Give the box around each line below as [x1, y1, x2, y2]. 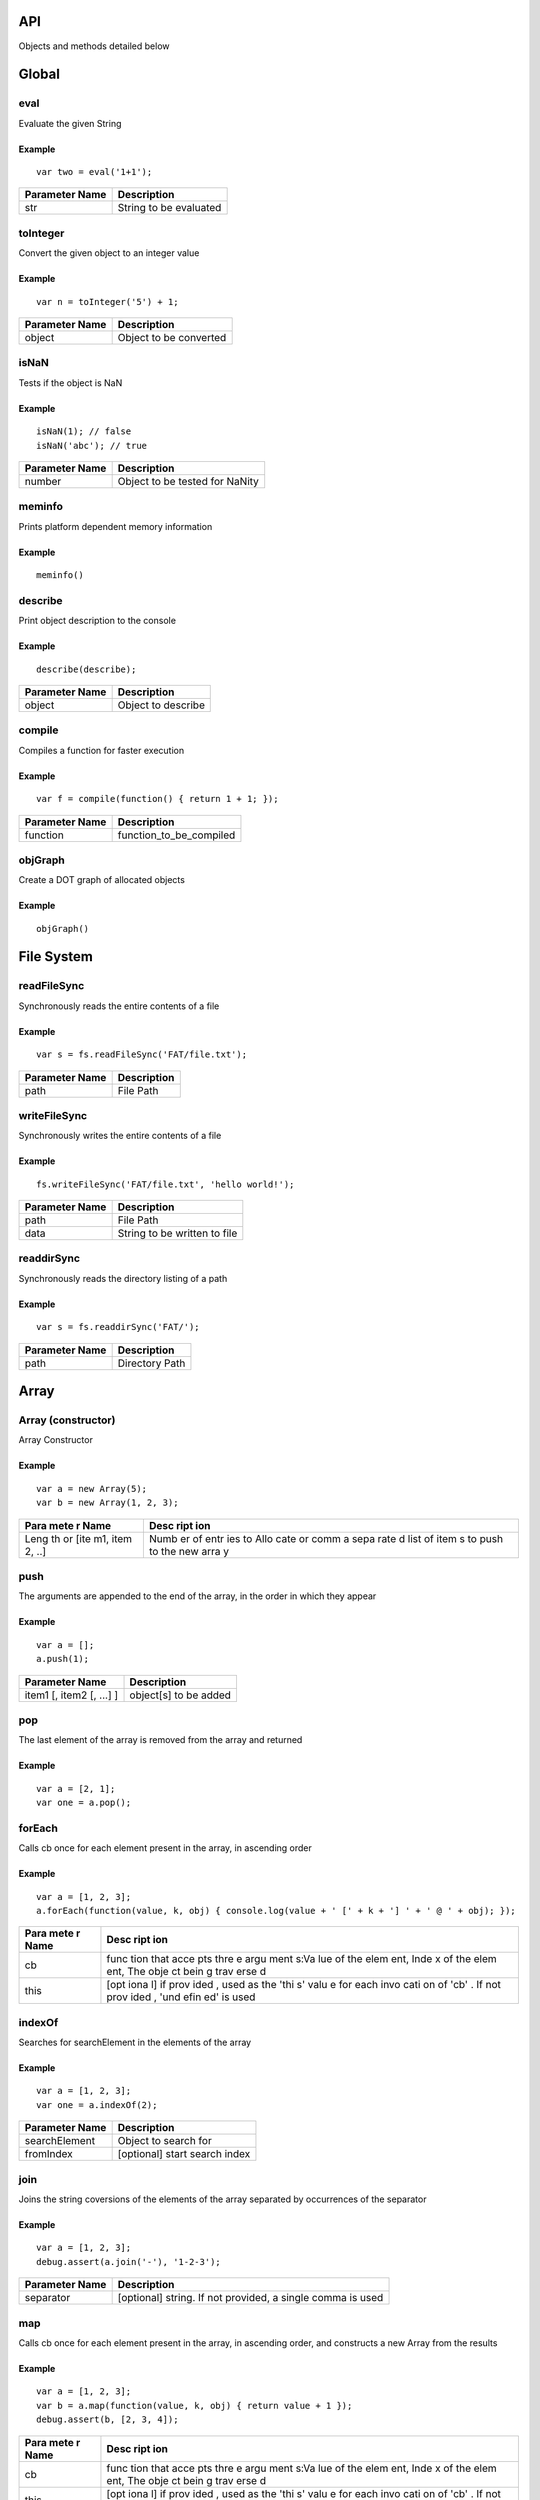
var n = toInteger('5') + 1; [36, 296, 179, 307]
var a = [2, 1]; [36, 1783, 116, 1794]
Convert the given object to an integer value [18, 247, 200, 259]
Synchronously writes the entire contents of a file [18, 1130, 222, 1142]
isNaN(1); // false [36, 426, 132, 437]
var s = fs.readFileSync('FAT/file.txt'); [36, 1049, 248, 1060]
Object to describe [117, 698, 205, 712]
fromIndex [24, 2147, 74, 2161]
